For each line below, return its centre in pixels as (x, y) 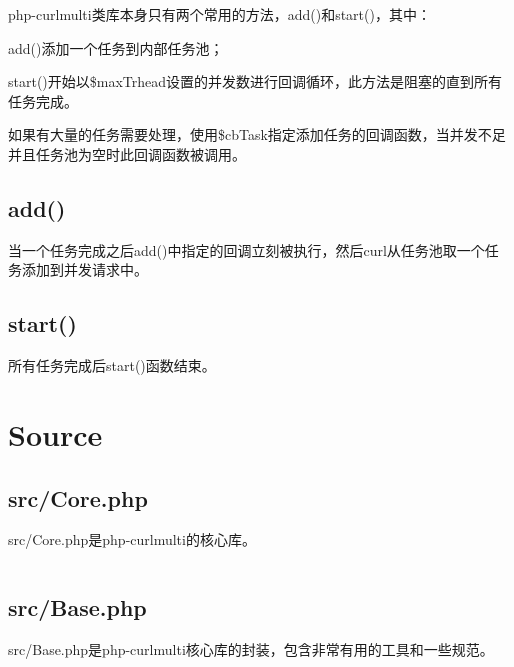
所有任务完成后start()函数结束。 (112, 365)
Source (55, 433)
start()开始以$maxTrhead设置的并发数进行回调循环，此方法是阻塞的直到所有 (255, 81)
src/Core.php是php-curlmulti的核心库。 (132, 539)
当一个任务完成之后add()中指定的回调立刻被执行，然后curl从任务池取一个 (246, 249)
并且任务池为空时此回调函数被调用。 (127, 153)
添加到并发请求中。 (84, 269)
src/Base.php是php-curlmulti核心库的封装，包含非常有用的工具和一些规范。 (251, 649)
